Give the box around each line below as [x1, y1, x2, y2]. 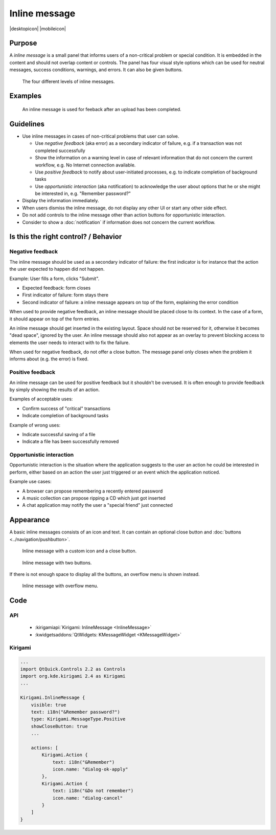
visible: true [31, 702, 66, 708]
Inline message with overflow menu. [22, 583, 99, 589]
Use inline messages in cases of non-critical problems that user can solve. [22, 133, 179, 139]
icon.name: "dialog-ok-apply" [52, 766, 128, 773]
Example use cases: [9, 479, 52, 485]
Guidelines [9, 119, 44, 128]
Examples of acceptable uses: [9, 396, 73, 402]
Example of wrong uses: [9, 422, 61, 428]
